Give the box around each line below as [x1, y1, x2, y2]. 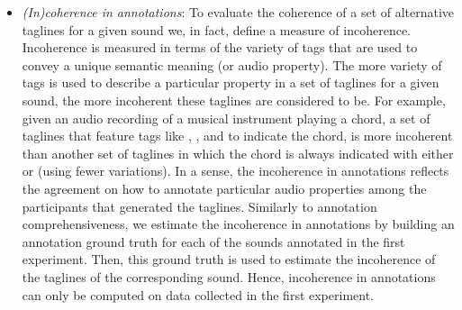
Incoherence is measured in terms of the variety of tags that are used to [22, 38, 418, 57]
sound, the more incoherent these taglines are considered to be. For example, [22, 90, 446, 109]
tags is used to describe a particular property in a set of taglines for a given [22, 73, 439, 92]
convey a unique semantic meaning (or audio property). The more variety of [22, 55, 442, 74]
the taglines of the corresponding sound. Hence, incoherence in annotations [22, 267, 436, 286]
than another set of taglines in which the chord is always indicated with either [22, 143, 454, 162]
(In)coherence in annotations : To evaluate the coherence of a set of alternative [22, 3, 455, 21]
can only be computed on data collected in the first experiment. [22, 285, 375, 304]
